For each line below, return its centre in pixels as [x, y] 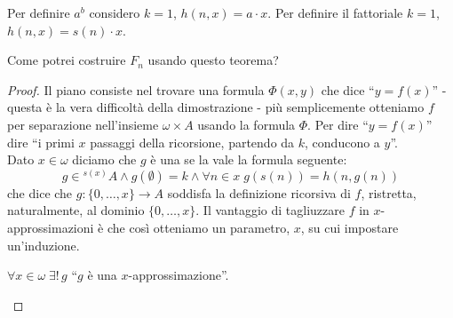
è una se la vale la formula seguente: [249, 159]
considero [115, 12]
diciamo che [104, 159]
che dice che [40, 192]
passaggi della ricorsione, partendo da [192, 142]
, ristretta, [389, 192]
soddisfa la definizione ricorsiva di [259, 192]
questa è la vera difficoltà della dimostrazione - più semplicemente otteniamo [216, 107]
